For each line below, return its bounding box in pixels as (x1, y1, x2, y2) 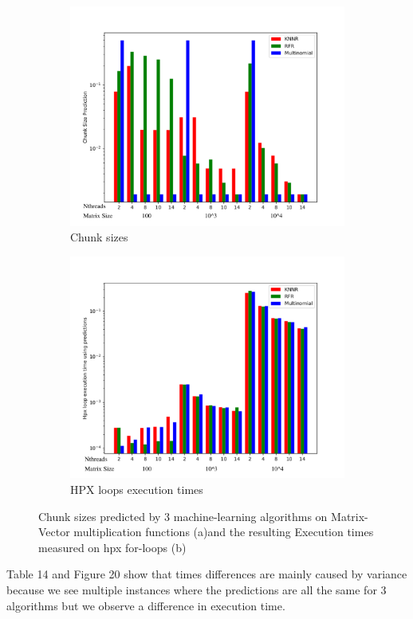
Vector (38, 523, 70, 540)
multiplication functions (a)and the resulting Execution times (73, 523, 374, 540)
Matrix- (331, 507, 368, 524)
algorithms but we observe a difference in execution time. (6, 597, 285, 613)
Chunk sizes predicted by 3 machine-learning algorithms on (38, 507, 328, 524)
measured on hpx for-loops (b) (38, 539, 187, 555)
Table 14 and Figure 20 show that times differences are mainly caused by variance (6, 566, 407, 582)
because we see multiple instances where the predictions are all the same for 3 (6, 582, 387, 598)
